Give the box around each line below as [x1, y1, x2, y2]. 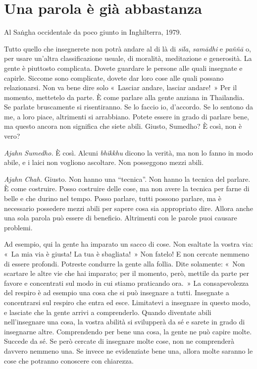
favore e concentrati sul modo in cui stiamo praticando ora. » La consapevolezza [4, 277, 249, 288]
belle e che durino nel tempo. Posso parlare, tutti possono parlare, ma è [4, 193, 221, 204]
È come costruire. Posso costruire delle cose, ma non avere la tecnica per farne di [4, 183, 250, 194]
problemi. [4, 222, 33, 232]
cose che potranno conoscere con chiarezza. [4, 355, 134, 366]
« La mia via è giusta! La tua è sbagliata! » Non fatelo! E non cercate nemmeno [4, 249, 250, 259]
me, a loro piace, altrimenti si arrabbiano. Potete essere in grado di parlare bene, [4, 111, 250, 121]
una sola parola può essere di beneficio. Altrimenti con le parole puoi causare [4, 212, 237, 223]
